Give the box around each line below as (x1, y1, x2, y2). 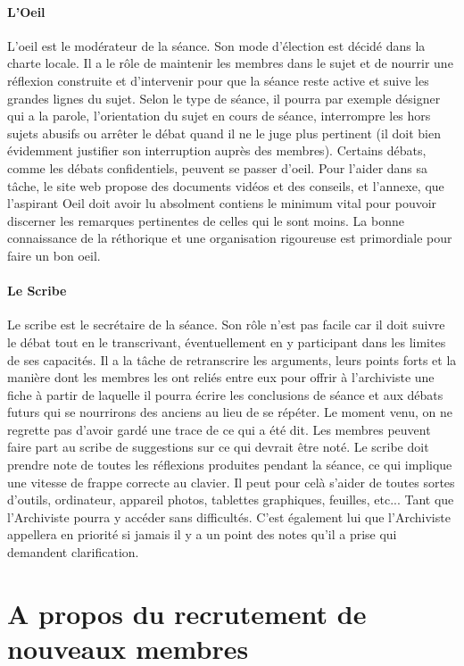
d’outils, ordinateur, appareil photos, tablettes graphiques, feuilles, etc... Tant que (7, 490, 454, 509)
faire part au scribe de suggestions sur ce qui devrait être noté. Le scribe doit (7, 437, 429, 456)
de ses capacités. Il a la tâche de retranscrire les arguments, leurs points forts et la (7, 350, 457, 369)
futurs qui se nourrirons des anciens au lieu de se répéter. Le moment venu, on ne (7, 403, 453, 421)
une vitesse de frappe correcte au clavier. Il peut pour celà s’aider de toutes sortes (7, 472, 455, 491)
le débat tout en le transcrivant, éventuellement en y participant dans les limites (7, 332, 446, 351)
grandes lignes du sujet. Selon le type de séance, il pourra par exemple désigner (7, 88, 441, 107)
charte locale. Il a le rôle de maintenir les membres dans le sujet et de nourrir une (7, 54, 453, 72)
